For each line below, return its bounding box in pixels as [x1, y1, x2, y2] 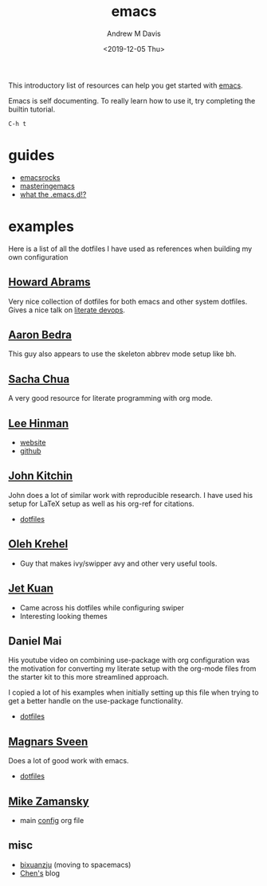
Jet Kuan [8, 582, 54, 595]
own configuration [8, 252, 69, 261]
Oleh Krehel [8, 537, 69, 551]
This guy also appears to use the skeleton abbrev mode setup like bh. [8, 349, 237, 359]
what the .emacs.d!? [19, 190, 87, 199]
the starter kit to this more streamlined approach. [8, 672, 169, 682]
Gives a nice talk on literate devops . [8, 305, 126, 315]
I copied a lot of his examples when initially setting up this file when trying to [8, 688, 259, 697]
